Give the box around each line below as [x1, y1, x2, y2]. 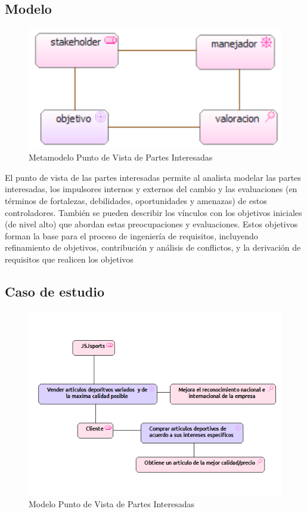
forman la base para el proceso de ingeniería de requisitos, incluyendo [5, 229, 258, 242]
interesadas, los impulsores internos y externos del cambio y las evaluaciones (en [5, 183, 297, 195]
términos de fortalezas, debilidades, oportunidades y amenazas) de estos [5, 195, 267, 207]
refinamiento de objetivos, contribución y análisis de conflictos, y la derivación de [5, 241, 301, 254]
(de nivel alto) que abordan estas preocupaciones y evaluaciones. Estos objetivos [5, 218, 298, 230]
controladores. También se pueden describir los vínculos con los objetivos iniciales [5, 206, 302, 218]
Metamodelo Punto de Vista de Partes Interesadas [29, 151, 213, 164]
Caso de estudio [5, 282, 104, 301]
